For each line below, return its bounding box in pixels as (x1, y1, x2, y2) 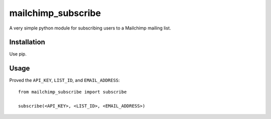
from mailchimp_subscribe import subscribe (18, 89, 127, 94)
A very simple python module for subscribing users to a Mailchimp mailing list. (9, 25, 171, 31)
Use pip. (9, 51, 27, 57)
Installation (9, 38, 45, 46)
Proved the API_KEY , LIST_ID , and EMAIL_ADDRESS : (9, 77, 120, 83)
